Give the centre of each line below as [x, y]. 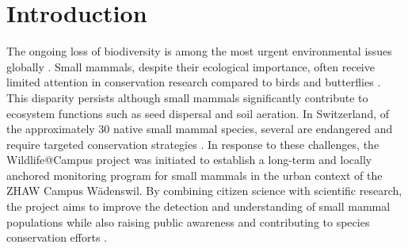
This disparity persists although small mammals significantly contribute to [187, 97]
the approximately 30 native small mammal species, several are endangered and [200, 129]
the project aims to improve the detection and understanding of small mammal [198, 206]
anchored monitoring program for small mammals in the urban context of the [194, 175]
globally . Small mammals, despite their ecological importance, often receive [191, 66]
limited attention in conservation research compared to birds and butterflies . [194, 82]
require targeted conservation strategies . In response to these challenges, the [193, 144]
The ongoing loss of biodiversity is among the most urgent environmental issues [199, 51]
